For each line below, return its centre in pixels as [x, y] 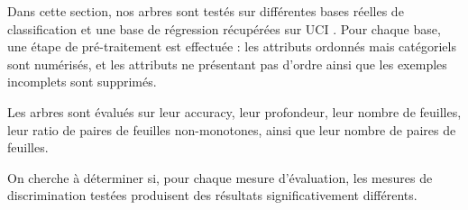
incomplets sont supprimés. [82, 82]
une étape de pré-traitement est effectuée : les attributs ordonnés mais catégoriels [232, 46]
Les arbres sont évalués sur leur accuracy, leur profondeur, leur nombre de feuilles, [234, 111]
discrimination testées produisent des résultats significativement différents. [212, 195]
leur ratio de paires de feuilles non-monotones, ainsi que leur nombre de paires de [232, 129]
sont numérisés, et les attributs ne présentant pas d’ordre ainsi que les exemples [227, 64]
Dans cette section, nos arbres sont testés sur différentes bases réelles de [206, 11]
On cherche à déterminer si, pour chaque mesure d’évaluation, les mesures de [220, 177]
